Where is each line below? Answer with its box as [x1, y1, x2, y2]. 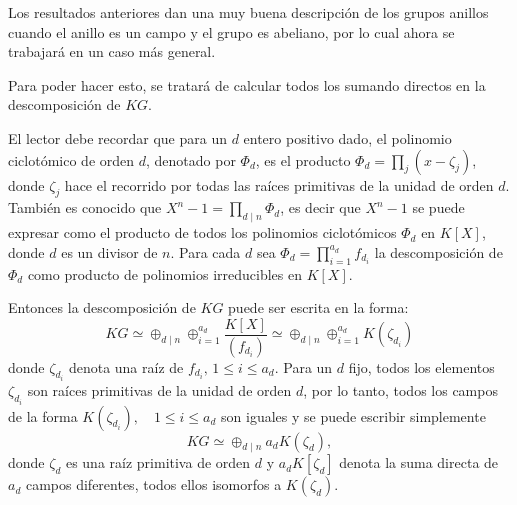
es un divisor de [61, 241, 158, 262]
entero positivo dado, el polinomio [243, 127, 452, 148]
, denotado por [145, 149, 236, 170]
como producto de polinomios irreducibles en [27, 263, 302, 284]
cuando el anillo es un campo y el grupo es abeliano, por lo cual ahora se [8, 21, 455, 42]
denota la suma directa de [339, 452, 499, 473]
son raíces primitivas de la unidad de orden [27, 380, 292, 401]
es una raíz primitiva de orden [65, 452, 251, 473]
